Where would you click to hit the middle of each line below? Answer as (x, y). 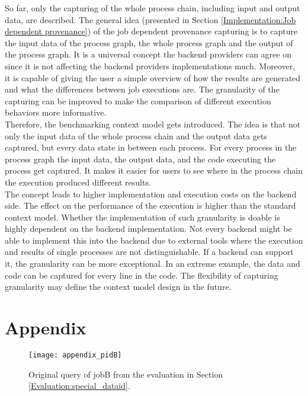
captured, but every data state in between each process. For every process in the (151, 147)
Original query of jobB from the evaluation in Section (126, 374)
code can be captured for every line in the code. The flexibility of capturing (142, 275)
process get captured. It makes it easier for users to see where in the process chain (154, 170)
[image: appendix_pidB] (75, 355)
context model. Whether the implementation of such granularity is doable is (142, 217)
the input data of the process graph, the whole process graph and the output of (149, 42)
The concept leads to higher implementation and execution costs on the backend (151, 194)
